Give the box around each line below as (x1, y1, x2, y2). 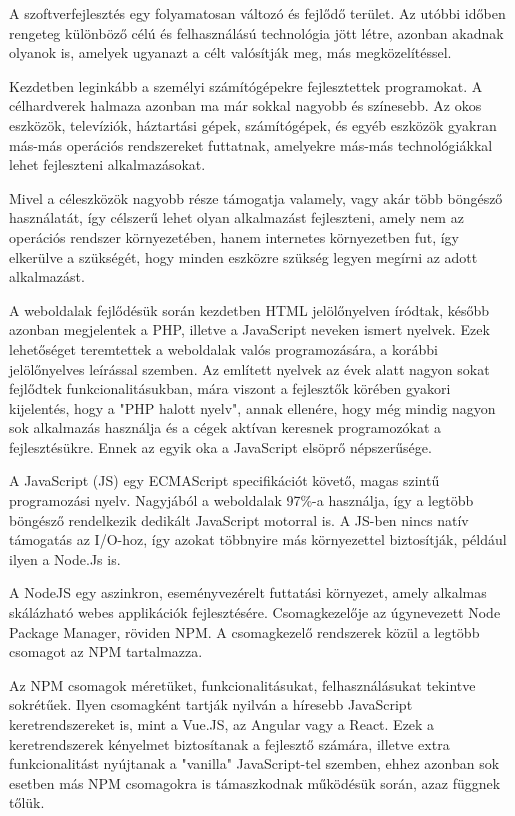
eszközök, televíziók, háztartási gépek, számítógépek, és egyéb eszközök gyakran (9, 114, 497, 135)
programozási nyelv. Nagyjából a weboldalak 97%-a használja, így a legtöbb (9, 490, 474, 511)
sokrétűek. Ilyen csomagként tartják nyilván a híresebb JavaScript (9, 694, 413, 715)
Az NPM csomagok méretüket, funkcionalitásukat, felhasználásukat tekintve (9, 674, 476, 695)
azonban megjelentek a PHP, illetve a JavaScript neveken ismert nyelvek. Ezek (9, 319, 490, 340)
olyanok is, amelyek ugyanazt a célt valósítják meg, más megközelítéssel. (9, 42, 452, 63)
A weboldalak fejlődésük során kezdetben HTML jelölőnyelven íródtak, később (9, 299, 490, 320)
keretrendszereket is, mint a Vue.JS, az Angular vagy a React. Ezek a (9, 714, 435, 734)
